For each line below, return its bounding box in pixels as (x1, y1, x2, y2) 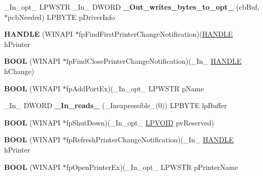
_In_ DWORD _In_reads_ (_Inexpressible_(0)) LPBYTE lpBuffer (4, 100, 227, 111)
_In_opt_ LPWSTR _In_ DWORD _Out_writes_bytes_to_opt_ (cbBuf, (4, 2, 259, 12)
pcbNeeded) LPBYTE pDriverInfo (8, 11, 115, 22)
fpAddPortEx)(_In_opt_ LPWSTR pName (66, 83, 204, 93)
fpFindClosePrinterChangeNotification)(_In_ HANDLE (66, 56, 242, 66)
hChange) (4, 65, 35, 76)
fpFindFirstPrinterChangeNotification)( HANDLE (78, 29, 233, 39)
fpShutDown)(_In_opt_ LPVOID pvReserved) (66, 117, 214, 128)
